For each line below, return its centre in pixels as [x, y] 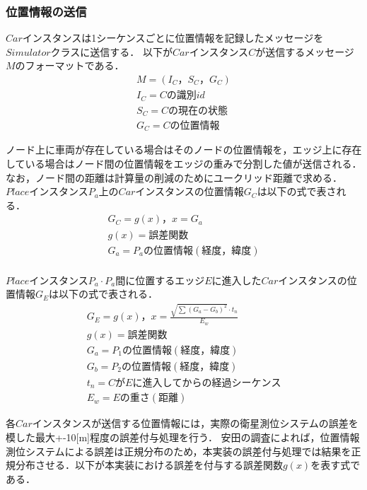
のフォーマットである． [70, 65]
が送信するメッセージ [305, 51]
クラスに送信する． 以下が [111, 51]
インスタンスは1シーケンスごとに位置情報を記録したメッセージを [173, 38]
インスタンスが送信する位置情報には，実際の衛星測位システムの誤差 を [195, 423]
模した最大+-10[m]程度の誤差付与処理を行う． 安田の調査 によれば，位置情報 [183, 437]
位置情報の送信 [46, 11]
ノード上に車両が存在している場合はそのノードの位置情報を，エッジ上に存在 [184, 150]
